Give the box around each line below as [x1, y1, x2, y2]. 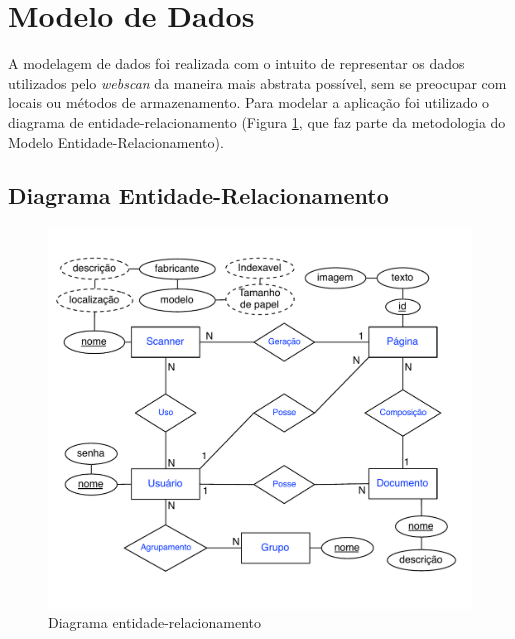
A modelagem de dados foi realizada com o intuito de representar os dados [8, 53, 465, 74]
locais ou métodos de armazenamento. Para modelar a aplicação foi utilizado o [8, 92, 490, 113]
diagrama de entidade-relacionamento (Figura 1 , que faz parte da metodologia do [8, 111, 506, 132]
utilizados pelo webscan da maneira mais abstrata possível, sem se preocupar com [8, 72, 507, 93]
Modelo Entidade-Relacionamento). [8, 131, 224, 152]
